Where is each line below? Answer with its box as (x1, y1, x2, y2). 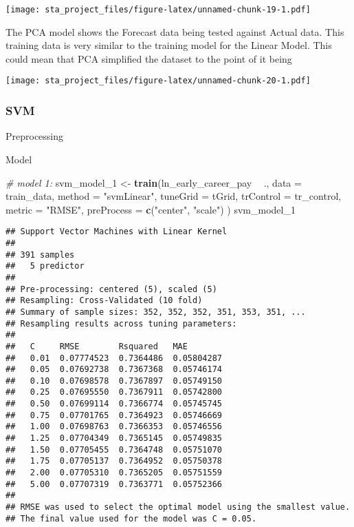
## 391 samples (5, 249, 75, 260)
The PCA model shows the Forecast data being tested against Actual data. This (5, 24, 344, 39)
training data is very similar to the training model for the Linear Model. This (5, 38, 332, 52)
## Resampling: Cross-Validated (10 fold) (5, 296, 203, 306)
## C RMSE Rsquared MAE (5, 341, 188, 351)
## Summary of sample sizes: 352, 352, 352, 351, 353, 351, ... (5, 307, 306, 317)
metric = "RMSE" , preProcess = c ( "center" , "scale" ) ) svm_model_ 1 (5, 202, 296, 216)
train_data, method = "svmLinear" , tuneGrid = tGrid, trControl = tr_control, (5, 189, 342, 203)
